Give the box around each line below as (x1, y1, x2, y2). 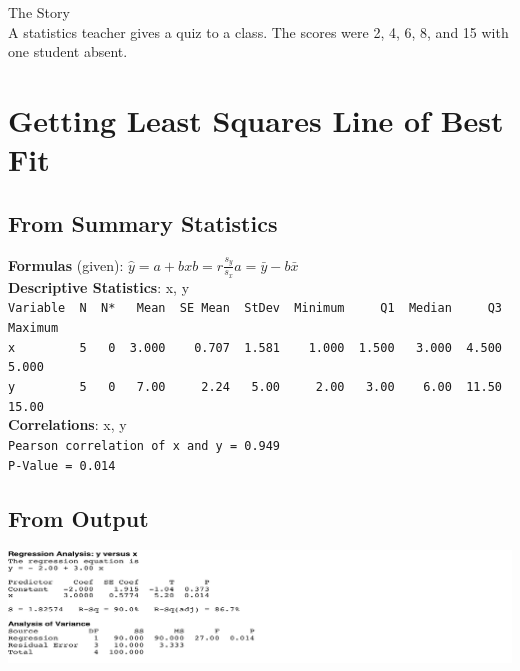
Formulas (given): (8, 254, 124, 275)
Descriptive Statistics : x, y (8, 276, 190, 297)
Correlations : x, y (8, 414, 127, 435)
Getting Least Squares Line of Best (8, 99, 504, 140)
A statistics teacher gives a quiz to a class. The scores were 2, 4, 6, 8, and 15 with (8, 21, 509, 42)
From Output (8, 502, 149, 533)
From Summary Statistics (8, 207, 278, 238)
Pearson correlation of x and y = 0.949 (8, 438, 281, 453)
